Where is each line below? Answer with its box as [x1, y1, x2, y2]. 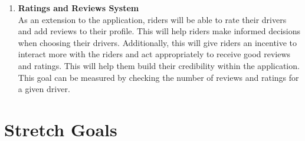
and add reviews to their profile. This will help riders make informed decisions [18, 25, 300, 37]
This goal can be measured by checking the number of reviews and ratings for [18, 71, 299, 83]
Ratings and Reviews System [18, 2, 139, 14]
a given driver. [18, 83, 70, 95]
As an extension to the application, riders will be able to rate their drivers [18, 13, 287, 25]
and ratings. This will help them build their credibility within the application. [18, 59, 300, 71]
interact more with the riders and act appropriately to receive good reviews [18, 48, 291, 60]
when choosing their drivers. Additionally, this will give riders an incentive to [18, 36, 297, 48]
